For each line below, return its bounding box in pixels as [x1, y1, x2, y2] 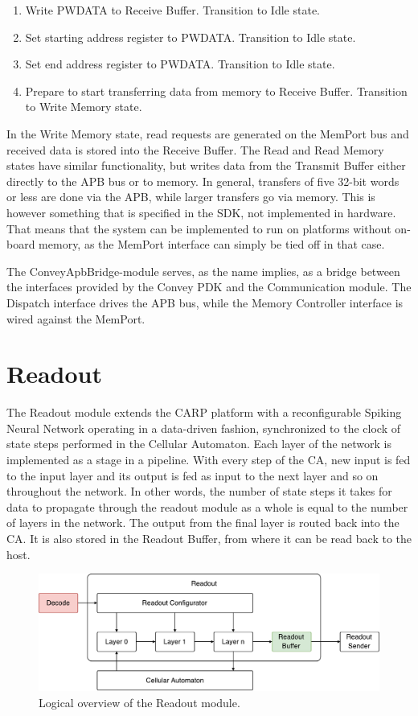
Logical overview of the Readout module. [39, 693, 240, 710]
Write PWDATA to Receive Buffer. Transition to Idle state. [25, 2, 320, 18]
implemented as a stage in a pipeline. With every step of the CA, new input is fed [6, 451, 411, 467]
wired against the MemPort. [6, 310, 145, 327]
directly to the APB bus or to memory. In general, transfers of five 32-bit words [6, 172, 400, 189]
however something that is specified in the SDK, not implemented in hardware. [6, 204, 396, 220]
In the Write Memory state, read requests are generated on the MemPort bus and [6, 125, 409, 142]
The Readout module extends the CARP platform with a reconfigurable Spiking [6, 404, 402, 421]
